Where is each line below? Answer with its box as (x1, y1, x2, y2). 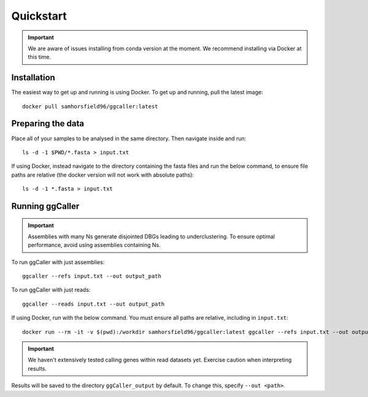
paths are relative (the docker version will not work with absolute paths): (11, 171, 194, 178)
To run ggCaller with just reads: (11, 286, 91, 293)
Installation (11, 72, 55, 83)
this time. (28, 53, 52, 61)
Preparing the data (11, 118, 85, 129)
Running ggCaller (11, 201, 80, 211)
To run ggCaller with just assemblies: (11, 258, 105, 266)
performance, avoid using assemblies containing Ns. (28, 241, 161, 249)
